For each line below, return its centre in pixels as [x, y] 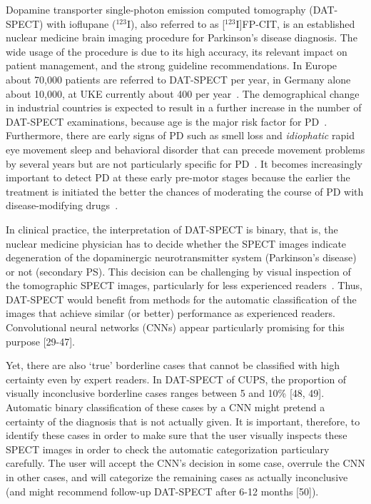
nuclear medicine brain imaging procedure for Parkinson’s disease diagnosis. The [182, 37]
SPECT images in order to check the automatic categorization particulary [168, 449]
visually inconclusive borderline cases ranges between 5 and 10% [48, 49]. [165, 393]
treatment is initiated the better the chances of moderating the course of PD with [185, 191]
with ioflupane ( [81, 23]
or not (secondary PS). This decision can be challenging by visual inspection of [178, 271]
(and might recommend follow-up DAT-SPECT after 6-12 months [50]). [162, 491]
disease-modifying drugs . [62, 205]
